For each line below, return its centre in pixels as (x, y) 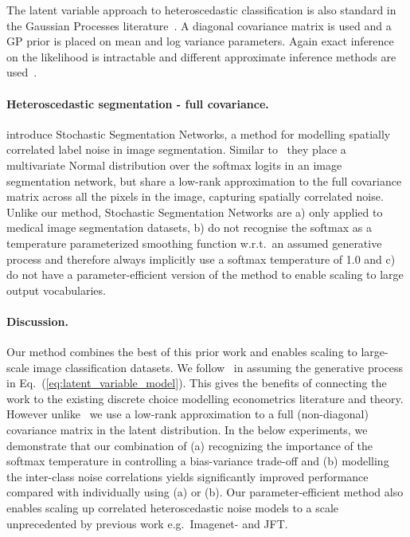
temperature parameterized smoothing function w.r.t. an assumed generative (194, 243)
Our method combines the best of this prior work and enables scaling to (182, 352)
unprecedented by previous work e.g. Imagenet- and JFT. (147, 523)
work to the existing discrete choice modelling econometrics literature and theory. (205, 398)
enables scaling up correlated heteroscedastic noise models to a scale (173, 508)
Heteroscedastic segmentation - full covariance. (138, 103)
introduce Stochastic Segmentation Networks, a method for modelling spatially (199, 133)
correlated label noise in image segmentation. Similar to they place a (176, 149)
